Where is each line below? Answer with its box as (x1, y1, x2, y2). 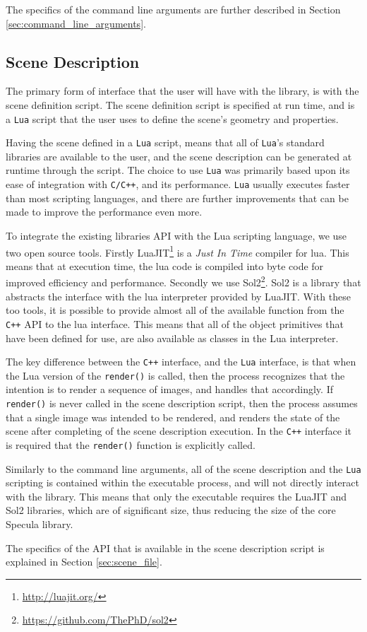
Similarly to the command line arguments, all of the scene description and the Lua (6, 461, 361, 476)
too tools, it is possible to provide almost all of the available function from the (6, 303, 344, 317)
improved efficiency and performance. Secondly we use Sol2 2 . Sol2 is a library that (6, 273, 361, 290)
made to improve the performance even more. (6, 204, 203, 219)
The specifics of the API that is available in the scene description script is (6, 540, 325, 555)
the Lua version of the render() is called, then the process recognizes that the (6, 368, 345, 382)
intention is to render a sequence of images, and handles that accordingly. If (6, 382, 333, 397)
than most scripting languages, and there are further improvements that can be (6, 190, 349, 205)
